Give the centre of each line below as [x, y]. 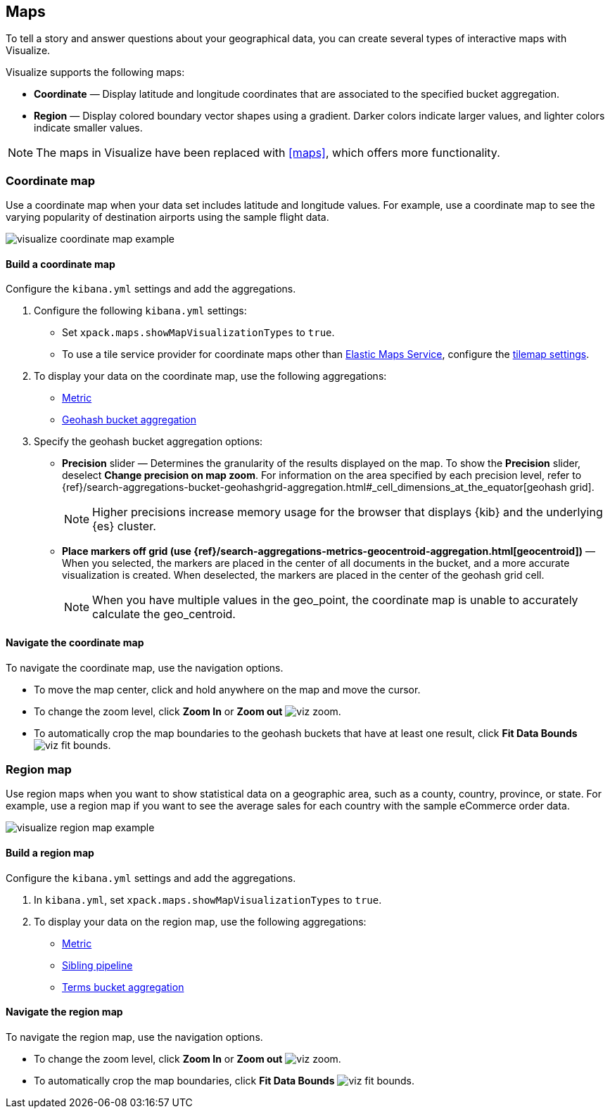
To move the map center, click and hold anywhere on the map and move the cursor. [227, 689]
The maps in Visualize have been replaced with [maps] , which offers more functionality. [268, 153]
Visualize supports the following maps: [95, 72]
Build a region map [50, 852]
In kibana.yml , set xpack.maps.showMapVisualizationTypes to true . [208, 899]
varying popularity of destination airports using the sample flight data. [167, 217]
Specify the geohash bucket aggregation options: [148, 442]
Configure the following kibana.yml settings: [140, 311]
